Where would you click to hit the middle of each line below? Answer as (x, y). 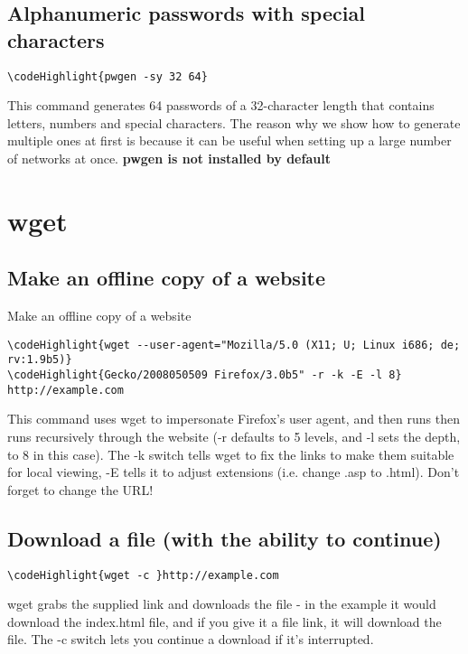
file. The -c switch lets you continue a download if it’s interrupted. (191, 639)
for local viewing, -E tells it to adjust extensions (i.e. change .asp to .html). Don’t (234, 472)
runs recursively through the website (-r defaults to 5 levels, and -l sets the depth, (234, 437)
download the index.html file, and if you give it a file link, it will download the (225, 621)
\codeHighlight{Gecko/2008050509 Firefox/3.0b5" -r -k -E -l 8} (205, 375)
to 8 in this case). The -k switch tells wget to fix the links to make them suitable (231, 454)
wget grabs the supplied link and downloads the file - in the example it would (222, 604)
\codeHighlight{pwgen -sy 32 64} (108, 76)
